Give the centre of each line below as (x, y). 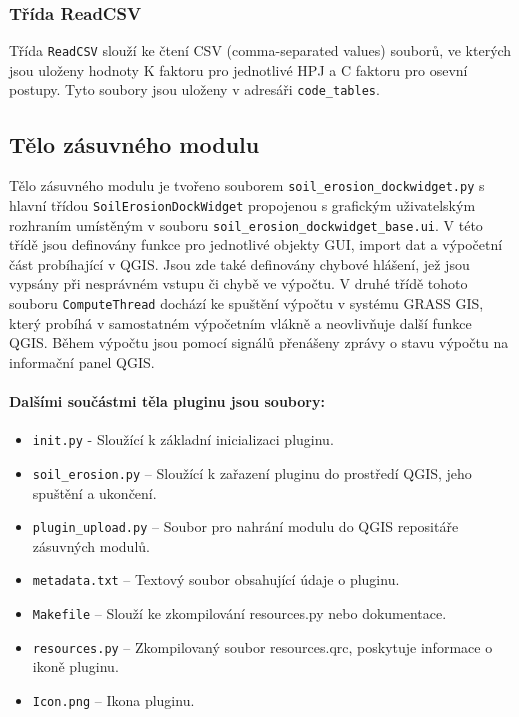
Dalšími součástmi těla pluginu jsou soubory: (167, 401)
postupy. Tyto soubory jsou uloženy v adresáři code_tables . (194, 89)
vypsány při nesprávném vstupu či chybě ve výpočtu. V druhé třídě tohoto (238, 283)
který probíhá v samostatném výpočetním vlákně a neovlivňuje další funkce (240, 322)
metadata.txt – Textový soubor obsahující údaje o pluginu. (216, 579)
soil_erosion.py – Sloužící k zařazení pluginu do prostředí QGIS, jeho (252, 472)
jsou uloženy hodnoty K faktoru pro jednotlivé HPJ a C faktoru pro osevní (238, 69)
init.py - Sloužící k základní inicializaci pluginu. (183, 439)
